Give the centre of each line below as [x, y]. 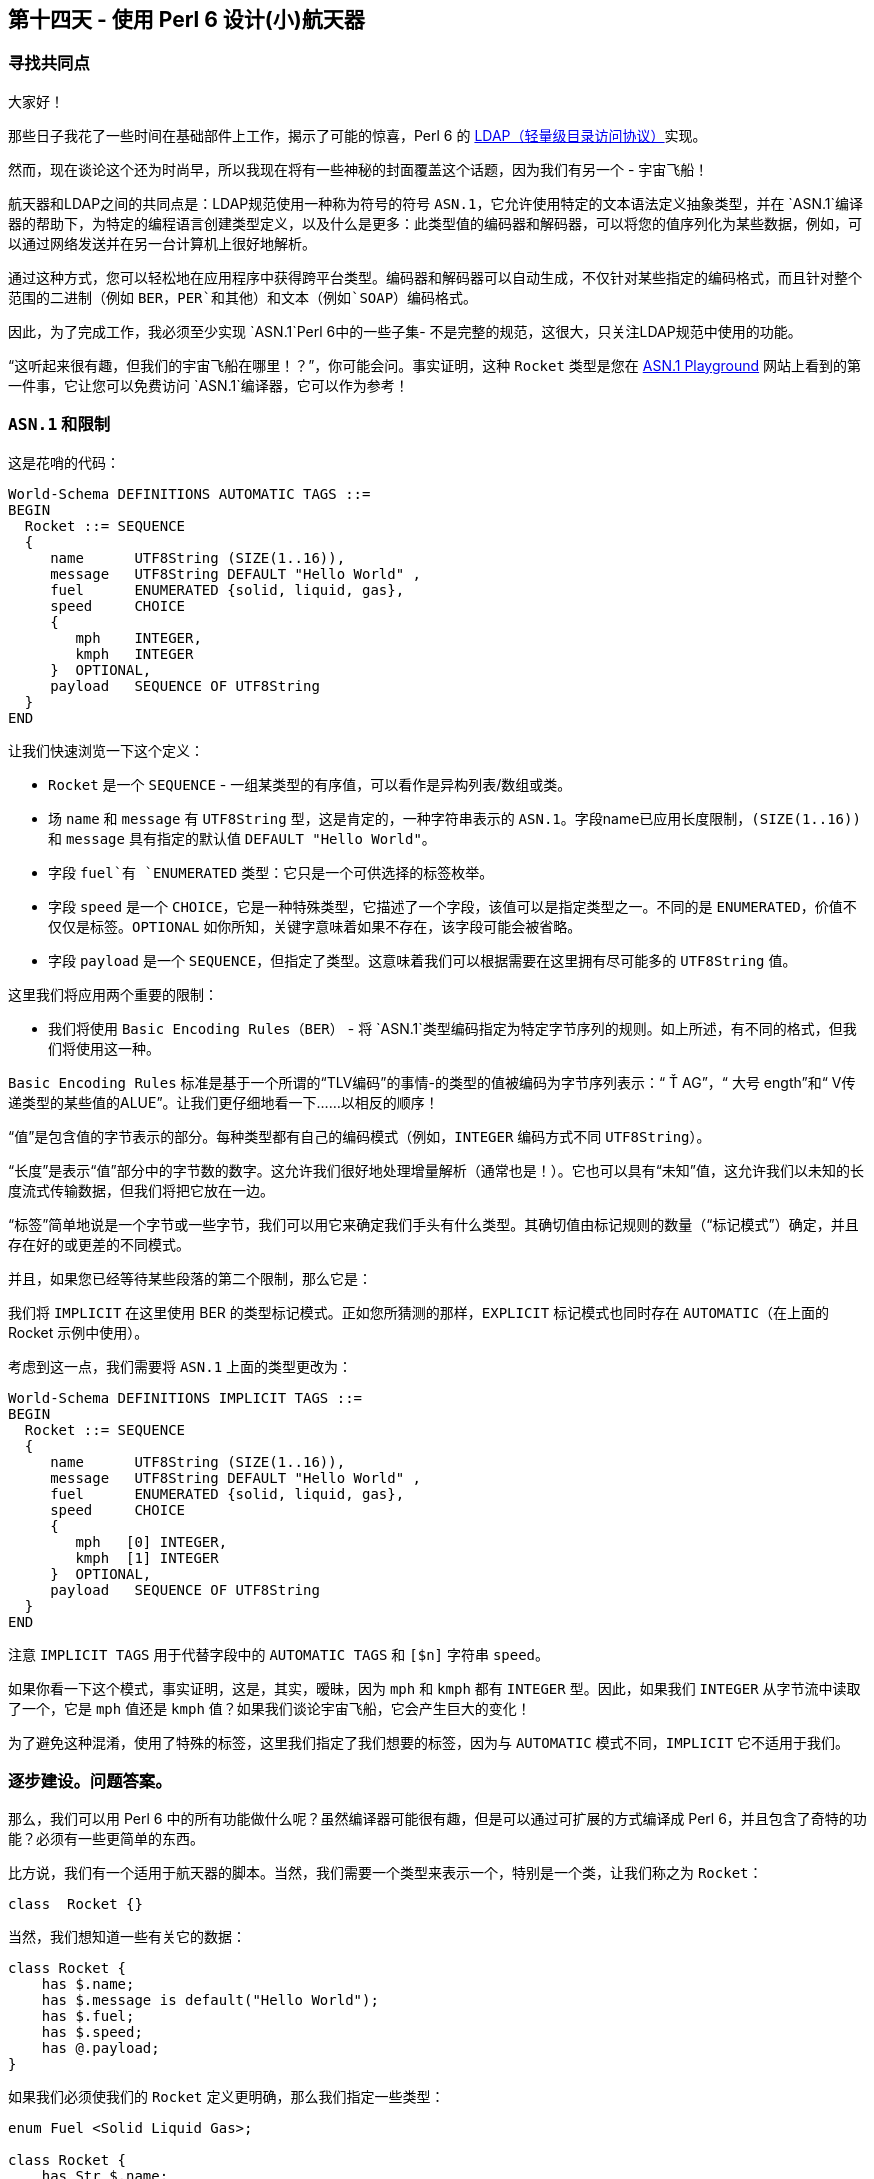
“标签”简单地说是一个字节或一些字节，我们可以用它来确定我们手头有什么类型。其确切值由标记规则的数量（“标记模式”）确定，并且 [433, 1224]
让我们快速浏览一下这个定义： [106, 750]
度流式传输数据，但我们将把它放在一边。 [141, 1190]
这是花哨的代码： [64, 462]
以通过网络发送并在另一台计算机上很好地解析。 [162, 243]
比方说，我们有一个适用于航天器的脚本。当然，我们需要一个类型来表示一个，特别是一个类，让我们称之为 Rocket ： [385, 1873]
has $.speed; [92, 2032]
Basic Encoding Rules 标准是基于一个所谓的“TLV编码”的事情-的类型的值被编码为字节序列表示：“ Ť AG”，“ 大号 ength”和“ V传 [432, 1082]
